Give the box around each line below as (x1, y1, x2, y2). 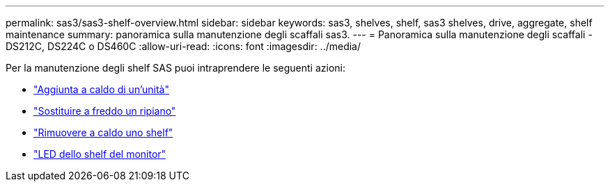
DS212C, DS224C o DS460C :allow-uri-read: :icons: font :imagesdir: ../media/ (6, 40, 361, 52)
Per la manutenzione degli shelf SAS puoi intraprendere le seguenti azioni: (6, 62, 345, 74)
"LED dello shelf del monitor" (33, 148, 166, 160)
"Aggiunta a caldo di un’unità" (33, 83, 169, 95)
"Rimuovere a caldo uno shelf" (33, 127, 173, 138)
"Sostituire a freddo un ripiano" (33, 105, 176, 117)
